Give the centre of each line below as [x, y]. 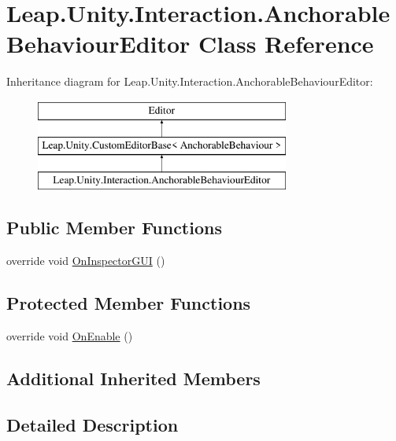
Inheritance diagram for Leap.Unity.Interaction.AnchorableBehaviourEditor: [190, 81]
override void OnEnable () [70, 335]
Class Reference [286, 44]
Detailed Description [93, 424]
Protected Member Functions [129, 303]
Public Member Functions [114, 228]
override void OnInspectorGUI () [86, 261]
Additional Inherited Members [133, 378]
